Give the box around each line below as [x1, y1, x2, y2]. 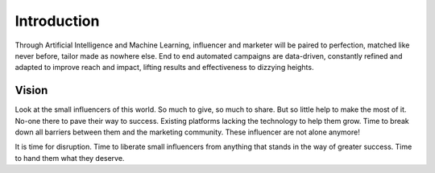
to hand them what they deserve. [14, 153, 125, 163]
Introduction [14, 12, 100, 30]
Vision [14, 84, 48, 97]
